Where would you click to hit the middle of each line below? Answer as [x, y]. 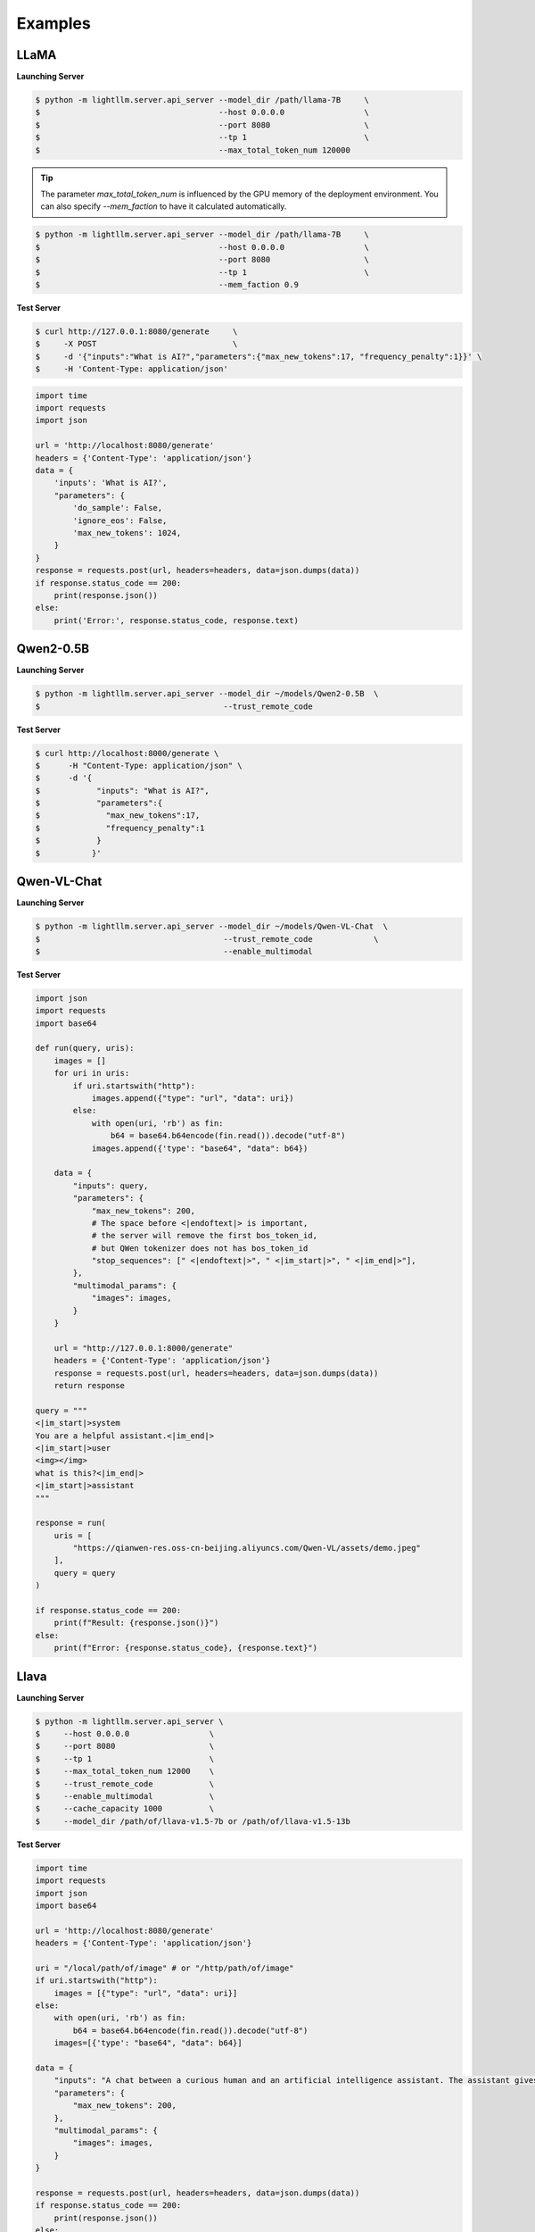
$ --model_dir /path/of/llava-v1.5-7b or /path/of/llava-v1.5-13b [193, 1821]
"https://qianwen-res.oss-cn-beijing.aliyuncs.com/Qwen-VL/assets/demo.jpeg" [247, 1548]
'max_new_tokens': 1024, [127, 533]
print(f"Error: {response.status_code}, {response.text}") [186, 1648]
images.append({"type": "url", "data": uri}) [193, 1098]
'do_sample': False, [118, 508]
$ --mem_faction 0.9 [167, 284]
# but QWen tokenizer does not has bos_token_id [200, 1248]
